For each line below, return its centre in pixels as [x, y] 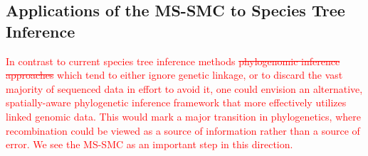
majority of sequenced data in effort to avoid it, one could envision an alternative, [184, 88]
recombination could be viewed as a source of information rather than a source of [183, 130]
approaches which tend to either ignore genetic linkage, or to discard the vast [174, 75]
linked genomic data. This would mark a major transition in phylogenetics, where [183, 116]
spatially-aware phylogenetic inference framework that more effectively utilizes [176, 102]
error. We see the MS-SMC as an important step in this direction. [149, 144]
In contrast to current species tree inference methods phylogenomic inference [173, 61]
